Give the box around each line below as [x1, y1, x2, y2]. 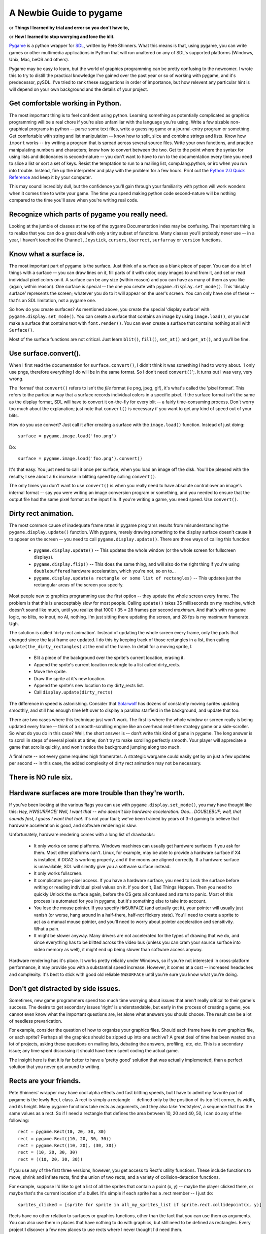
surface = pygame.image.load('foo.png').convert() [18, 456, 143, 461]
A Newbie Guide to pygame [9, 7, 123, 18]
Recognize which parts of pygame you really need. [9, 210, 168, 219]
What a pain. [33, 925, 60, 931]
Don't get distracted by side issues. [9, 984, 121, 993]
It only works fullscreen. [33, 870, 83, 876]
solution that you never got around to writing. [9, 1064, 101, 1070]
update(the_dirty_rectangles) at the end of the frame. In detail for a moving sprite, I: [9, 644, 193, 650]
